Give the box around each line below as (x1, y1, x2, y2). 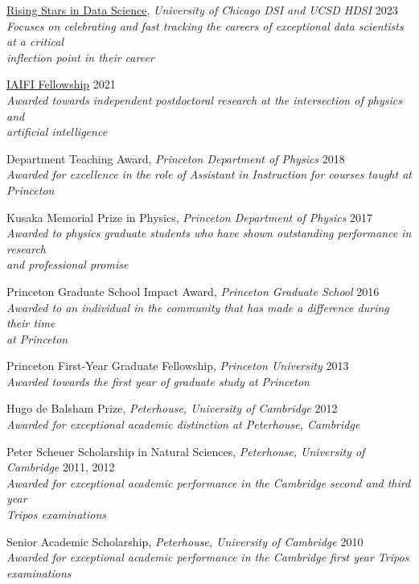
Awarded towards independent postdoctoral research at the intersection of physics (6, 91, 403, 108)
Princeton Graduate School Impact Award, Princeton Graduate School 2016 (6, 282, 380, 299)
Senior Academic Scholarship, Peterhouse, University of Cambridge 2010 (6, 533, 364, 549)
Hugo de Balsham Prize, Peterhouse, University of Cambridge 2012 (6, 400, 338, 417)
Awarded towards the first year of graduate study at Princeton (6, 372, 310, 389)
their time (6, 315, 55, 331)
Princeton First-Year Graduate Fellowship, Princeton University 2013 (6, 357, 349, 374)
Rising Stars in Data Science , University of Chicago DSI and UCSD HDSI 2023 (6, 2, 398, 18)
